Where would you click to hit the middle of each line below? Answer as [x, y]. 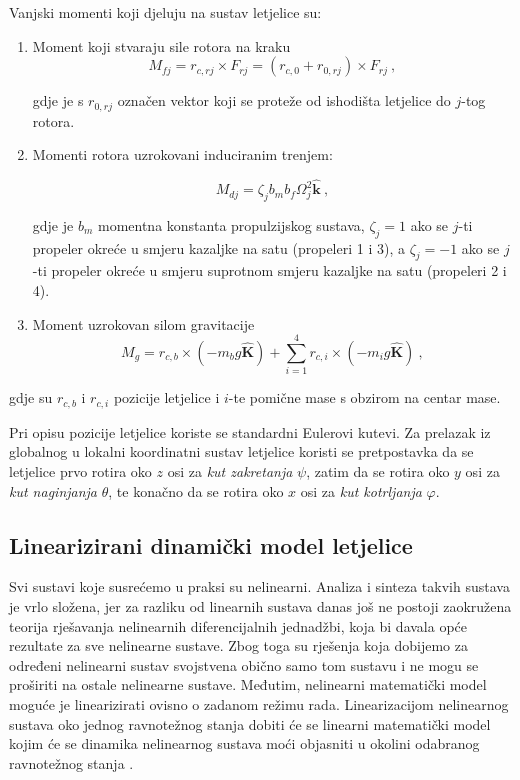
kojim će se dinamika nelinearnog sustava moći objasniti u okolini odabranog [244, 743]
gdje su [31, 397]
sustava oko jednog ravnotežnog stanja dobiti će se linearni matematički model [250, 723]
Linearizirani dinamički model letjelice [211, 544]
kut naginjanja [53, 490]
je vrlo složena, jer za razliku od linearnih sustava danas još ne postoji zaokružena [260, 605]
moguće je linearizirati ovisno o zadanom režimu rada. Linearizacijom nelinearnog [259, 703]
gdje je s [58, 100]
